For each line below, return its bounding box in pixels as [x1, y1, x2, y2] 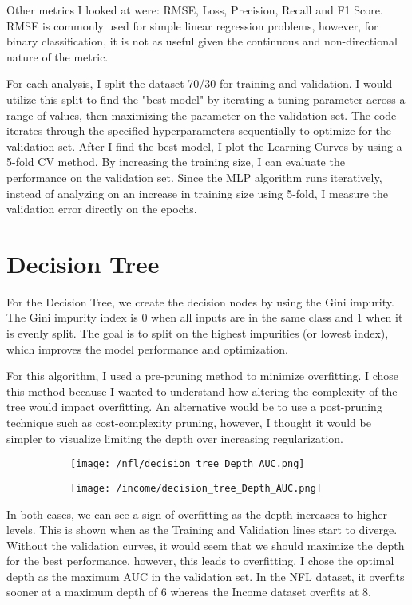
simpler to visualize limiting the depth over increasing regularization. [6, 429, 344, 446]
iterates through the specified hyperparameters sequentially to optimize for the [6, 122, 391, 139]
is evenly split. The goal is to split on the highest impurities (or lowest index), [6, 325, 389, 342]
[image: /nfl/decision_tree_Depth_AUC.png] [70, 458, 305, 470]
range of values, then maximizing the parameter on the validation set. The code [6, 106, 397, 123]
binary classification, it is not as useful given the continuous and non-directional [6, 33, 398, 49]
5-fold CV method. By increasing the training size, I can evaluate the [6, 153, 345, 170]
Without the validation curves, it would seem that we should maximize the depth [6, 536, 405, 553]
